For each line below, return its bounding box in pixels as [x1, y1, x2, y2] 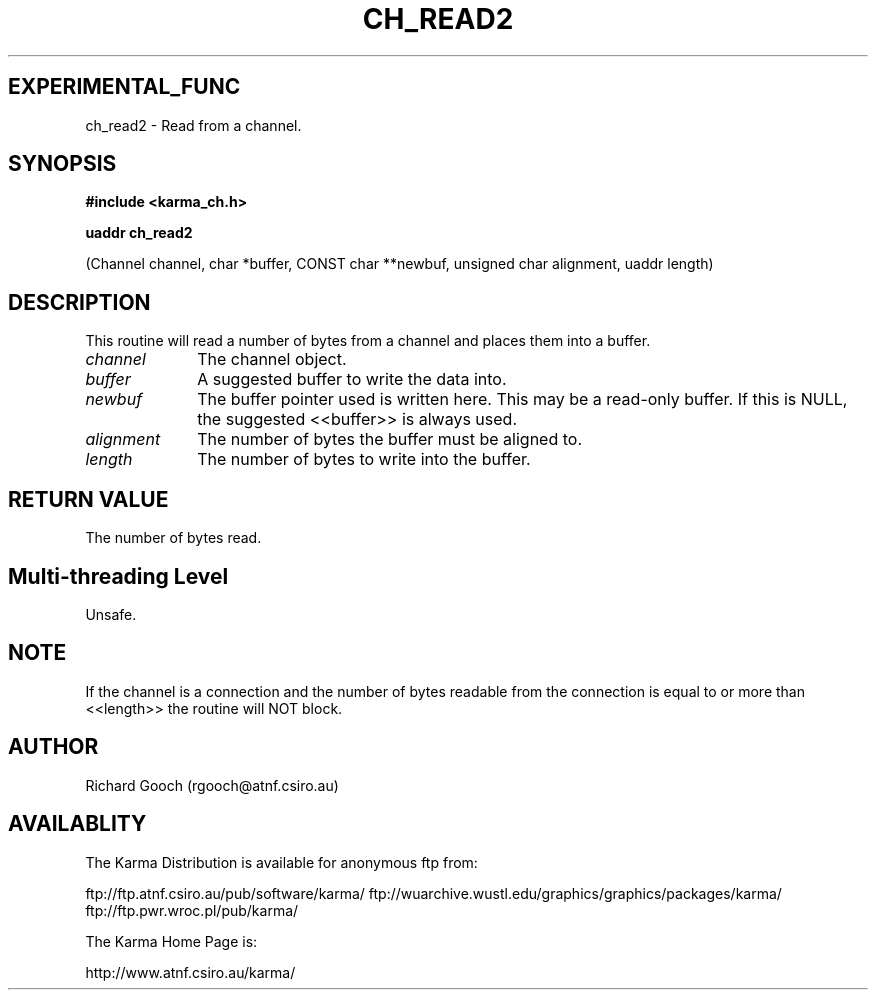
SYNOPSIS [8, 151, 117, 177]
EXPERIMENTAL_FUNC [8, 74, 241, 100]
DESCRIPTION [8, 289, 151, 315]
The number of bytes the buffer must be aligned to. [197, 429, 583, 450]
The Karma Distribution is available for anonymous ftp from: [85, 853, 478, 871]
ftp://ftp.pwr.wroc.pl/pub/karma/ [85, 901, 299, 919]
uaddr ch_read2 [85, 224, 193, 242]
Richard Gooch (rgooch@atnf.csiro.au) [85, 776, 339, 794]
